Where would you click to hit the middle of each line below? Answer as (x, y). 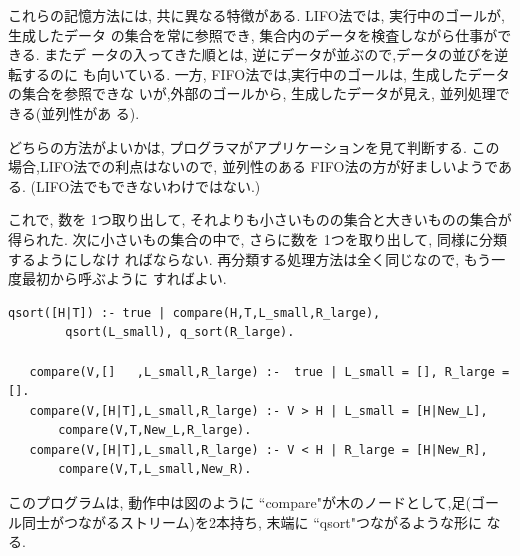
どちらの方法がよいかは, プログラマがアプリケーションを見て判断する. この (254, 146)
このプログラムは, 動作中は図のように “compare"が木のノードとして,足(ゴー (253, 502)
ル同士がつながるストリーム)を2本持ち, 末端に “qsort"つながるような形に (245, 521)
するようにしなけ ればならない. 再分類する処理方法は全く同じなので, (234, 258)
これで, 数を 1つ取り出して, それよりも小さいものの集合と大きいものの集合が (260, 219)
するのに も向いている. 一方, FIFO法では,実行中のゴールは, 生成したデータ (265, 73)
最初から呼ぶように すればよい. (124, 278)
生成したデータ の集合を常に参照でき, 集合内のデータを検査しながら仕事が (253, 34)
